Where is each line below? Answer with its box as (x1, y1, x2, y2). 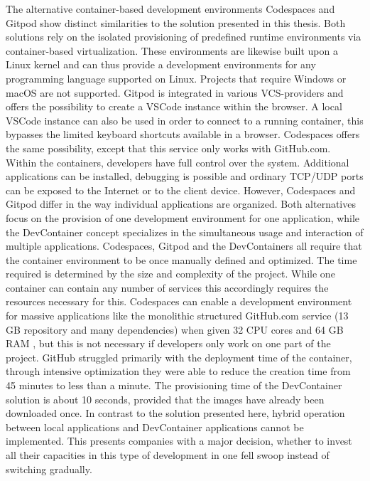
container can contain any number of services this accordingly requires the (6, 280, 329, 295)
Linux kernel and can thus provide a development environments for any (6, 57, 316, 72)
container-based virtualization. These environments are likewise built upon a (6, 43, 338, 58)
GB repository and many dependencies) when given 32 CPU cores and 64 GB (6, 322, 344, 337)
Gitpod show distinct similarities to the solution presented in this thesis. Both (6, 15, 346, 30)
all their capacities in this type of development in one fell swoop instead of (6, 448, 330, 462)
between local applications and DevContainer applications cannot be (6, 419, 304, 434)
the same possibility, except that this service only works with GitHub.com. (6, 140, 331, 155)
